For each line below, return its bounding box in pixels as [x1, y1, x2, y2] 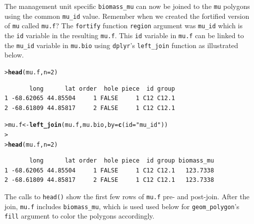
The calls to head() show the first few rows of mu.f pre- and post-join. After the [4, 191, 250, 202]
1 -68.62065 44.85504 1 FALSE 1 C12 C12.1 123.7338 [4, 167, 214, 174]
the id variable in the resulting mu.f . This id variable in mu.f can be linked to [4, 30, 244, 40]
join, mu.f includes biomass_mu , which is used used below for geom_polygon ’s [4, 201, 240, 211]
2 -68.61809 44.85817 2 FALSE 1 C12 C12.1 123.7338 [4, 176, 214, 184]
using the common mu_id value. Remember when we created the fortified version [4, 10, 250, 21]
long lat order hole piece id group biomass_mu [29, 157, 214, 165]
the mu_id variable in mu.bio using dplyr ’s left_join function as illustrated [4, 40, 239, 50]
